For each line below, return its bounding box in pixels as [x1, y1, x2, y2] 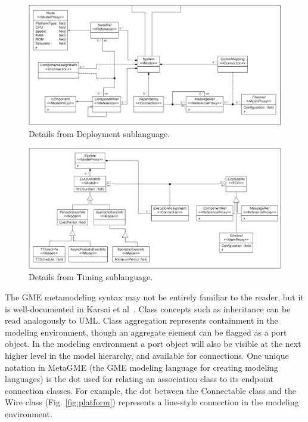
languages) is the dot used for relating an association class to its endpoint [5, 373, 274, 385]
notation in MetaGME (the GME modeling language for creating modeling [5, 361, 278, 373]
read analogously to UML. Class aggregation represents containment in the [5, 314, 278, 327]
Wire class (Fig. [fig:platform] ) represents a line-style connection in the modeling [5, 396, 299, 408]
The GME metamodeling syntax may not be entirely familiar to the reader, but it [5, 291, 304, 303]
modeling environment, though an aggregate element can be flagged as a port [5, 325, 287, 338]
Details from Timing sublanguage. [29, 271, 153, 283]
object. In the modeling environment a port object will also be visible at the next [5, 337, 301, 350]
